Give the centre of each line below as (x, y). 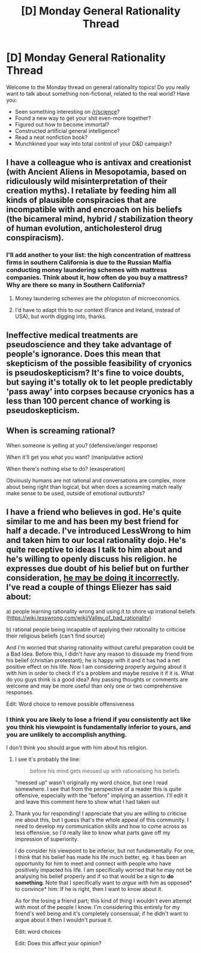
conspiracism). (35, 238)
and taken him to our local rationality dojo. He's (96, 540)
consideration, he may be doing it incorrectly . (93, 578)
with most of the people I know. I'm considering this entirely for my (97, 907)
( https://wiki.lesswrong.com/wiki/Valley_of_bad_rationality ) (79, 618)
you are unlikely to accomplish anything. (67, 734)
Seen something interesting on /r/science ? (67, 111)
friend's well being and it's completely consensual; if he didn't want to (102, 913)
